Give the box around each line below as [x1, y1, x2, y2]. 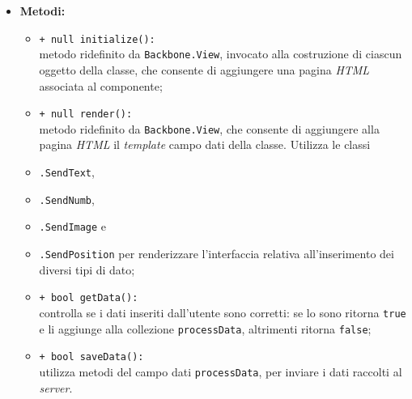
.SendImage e [39, 218, 107, 235]
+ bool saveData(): [39, 351, 144, 363]
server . [39, 379, 73, 396]
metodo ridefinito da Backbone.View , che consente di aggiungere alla [39, 120, 380, 137]
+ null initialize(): [39, 33, 155, 45]
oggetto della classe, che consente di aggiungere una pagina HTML [39, 61, 370, 78]
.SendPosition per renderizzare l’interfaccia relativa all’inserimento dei [39, 244, 394, 261]
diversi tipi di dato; [39, 261, 135, 278]
